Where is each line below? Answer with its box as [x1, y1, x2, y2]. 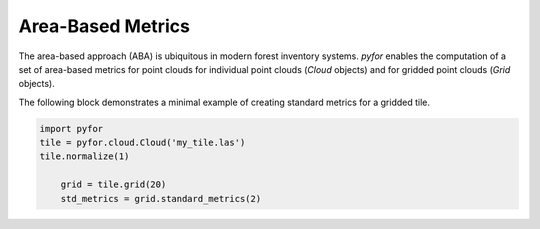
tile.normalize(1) [39, 151, 130, 162]
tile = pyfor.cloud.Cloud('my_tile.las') [39, 137, 246, 149]
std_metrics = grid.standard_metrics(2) [60, 193, 262, 204]
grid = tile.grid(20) [60, 179, 167, 190]
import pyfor [39, 123, 104, 134]
